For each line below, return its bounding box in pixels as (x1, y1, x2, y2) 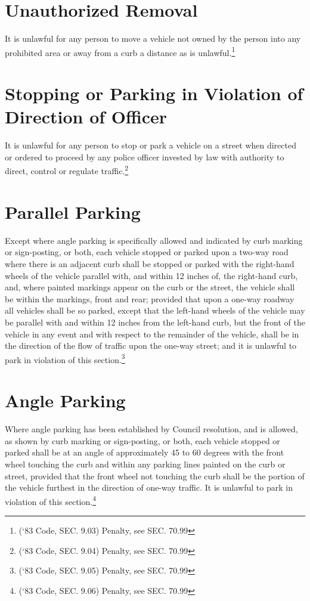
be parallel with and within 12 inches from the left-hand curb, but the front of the (5, 316, 305, 328)
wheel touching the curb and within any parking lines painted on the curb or (5, 457, 286, 470)
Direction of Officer (5, 104, 168, 129)
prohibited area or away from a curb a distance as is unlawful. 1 (5, 44, 235, 58)
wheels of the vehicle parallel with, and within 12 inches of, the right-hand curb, (5, 269, 298, 281)
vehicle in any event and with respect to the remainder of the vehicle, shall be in (5, 327, 299, 340)
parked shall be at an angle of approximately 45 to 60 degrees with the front (5, 446, 284, 459)
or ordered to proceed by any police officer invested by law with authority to (5, 150, 284, 163)
